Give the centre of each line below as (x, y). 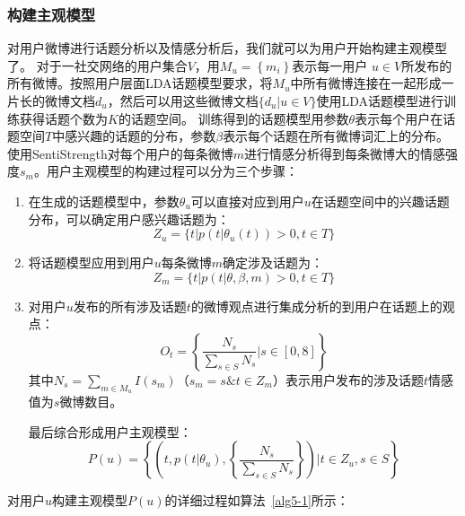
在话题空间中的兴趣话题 (380, 201)
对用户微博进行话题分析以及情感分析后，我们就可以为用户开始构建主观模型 (227, 48)
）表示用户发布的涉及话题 (348, 379)
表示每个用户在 (399, 118)
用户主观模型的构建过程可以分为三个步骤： (172, 171)
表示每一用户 (330, 65)
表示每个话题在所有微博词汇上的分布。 (336, 136)
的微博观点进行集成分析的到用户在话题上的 (316, 306)
